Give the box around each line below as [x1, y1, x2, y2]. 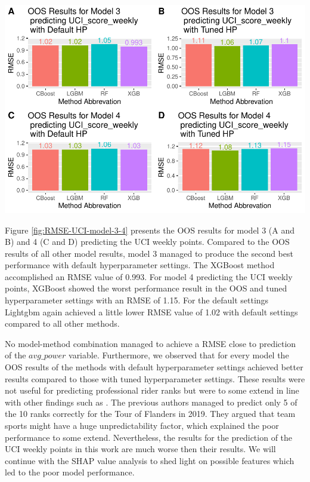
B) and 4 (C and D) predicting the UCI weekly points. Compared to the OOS [5, 235, 290, 248]
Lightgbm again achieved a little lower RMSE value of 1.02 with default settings [5, 305, 298, 318]
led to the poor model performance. [5, 466, 135, 478]
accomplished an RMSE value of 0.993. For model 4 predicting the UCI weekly [5, 270, 293, 283]
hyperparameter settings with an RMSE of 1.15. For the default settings [5, 294, 269, 306]
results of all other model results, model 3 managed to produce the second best [5, 247, 293, 259]
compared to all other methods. [5, 317, 120, 330]
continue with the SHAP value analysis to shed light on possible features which [5, 454, 294, 466]
